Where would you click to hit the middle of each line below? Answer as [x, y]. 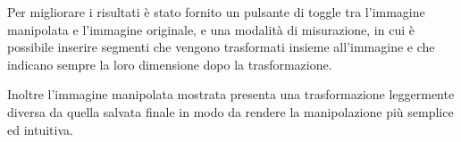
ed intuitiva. [40, 129]
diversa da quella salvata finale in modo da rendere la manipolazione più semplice [230, 111]
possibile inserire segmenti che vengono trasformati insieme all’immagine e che [221, 47]
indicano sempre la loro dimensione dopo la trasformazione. [170, 64]
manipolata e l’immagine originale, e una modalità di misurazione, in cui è [211, 29]
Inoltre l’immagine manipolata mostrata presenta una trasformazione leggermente [231, 94]
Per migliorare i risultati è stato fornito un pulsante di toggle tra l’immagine [216, 12]
